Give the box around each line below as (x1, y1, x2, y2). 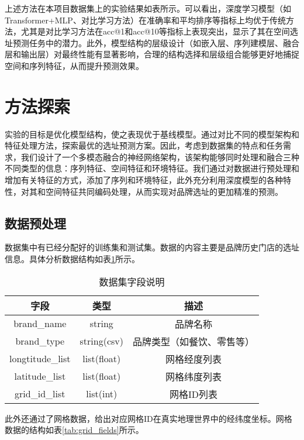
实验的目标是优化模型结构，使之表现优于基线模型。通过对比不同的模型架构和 (5, 128, 299, 140)
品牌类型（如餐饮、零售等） (133, 334, 255, 348)
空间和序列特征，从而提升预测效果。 (5, 59, 144, 71)
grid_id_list (15, 387, 65, 401)
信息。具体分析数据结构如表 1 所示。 (5, 253, 140, 265)
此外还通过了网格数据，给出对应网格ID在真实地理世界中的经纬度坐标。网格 (5, 412, 292, 424)
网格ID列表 (170, 387, 218, 401)
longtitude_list (9, 352, 71, 366)
